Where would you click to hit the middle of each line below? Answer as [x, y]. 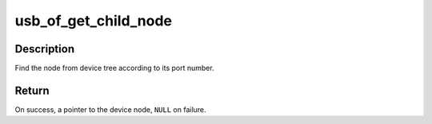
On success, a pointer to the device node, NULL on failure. [111, 109]
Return [32, 90]
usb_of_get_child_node [93, 21]
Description [45, 49]
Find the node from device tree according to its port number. [115, 68]
